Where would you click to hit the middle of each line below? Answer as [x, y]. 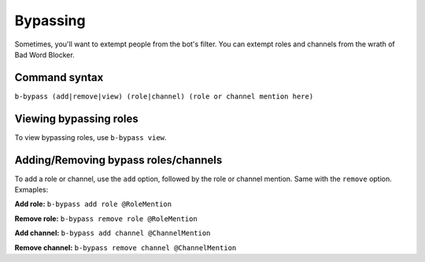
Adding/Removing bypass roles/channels [118, 160]
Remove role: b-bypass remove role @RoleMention [106, 218]
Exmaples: [31, 190]
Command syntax [59, 77]
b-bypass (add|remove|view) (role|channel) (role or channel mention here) [164, 96]
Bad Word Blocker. [44, 54]
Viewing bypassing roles [76, 118]
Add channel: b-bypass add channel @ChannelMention [113, 233]
